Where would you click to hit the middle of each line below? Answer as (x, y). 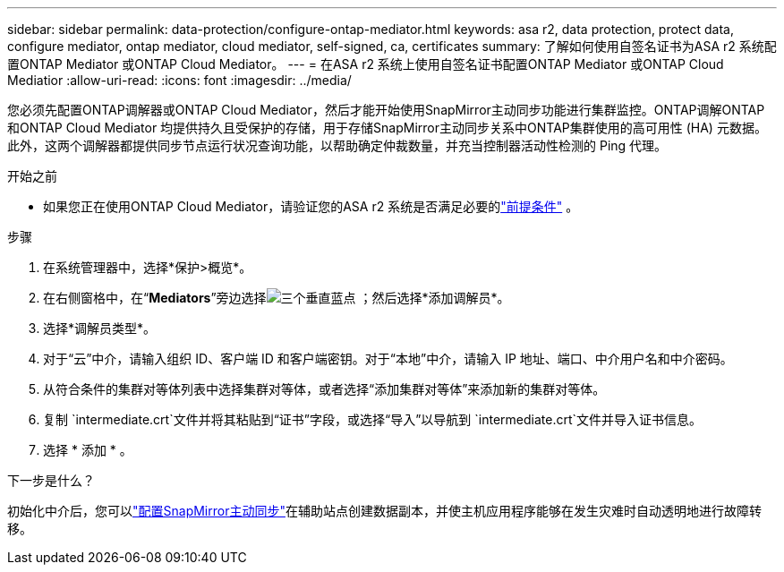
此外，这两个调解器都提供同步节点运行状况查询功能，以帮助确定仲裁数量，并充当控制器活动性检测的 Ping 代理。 (337, 145)
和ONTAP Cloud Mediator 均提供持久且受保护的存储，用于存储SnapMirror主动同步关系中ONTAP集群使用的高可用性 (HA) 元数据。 (387, 128)
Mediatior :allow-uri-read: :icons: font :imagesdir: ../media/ (179, 80)
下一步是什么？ (51, 480)
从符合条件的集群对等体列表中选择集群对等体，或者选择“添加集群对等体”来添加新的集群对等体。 (324, 389)
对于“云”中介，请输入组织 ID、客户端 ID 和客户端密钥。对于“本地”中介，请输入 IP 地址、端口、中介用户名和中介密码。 (388, 359)
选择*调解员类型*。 (100, 328)
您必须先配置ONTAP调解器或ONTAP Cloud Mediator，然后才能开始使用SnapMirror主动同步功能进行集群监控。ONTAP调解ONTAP (386, 110)
